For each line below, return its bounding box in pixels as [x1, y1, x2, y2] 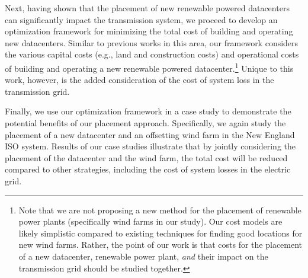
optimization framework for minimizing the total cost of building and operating [5, 25, 293, 37]
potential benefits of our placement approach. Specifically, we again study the [5, 117, 286, 129]
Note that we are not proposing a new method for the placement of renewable [18, 203, 301, 216]
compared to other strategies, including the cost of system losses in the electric [5, 163, 291, 175]
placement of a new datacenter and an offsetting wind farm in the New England [5, 128, 295, 140]
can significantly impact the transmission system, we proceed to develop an [5, 13, 278, 25]
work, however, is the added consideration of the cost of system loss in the [5, 74, 274, 86]
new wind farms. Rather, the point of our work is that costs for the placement [18, 238, 303, 251]
